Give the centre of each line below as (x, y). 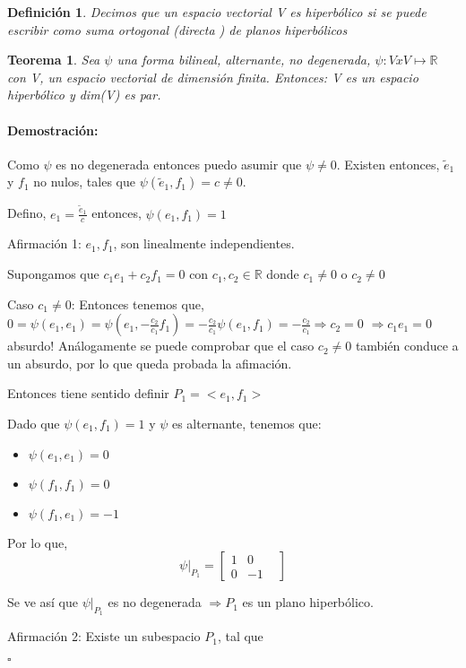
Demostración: (53, 130)
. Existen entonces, (388, 164)
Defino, (27, 213)
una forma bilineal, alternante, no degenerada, (244, 60)
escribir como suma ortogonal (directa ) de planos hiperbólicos (177, 29)
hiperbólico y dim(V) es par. (84, 95)
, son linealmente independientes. (204, 243)
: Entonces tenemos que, (138, 304)
